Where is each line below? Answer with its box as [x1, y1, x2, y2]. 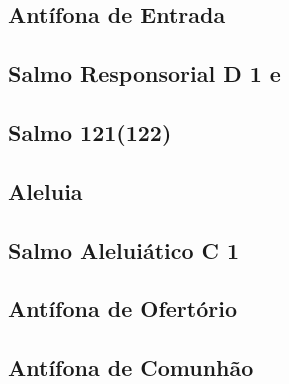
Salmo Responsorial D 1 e [8, 58, 281, 89]
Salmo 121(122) [8, 116, 172, 147]
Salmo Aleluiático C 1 [8, 234, 240, 265]
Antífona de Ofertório [8, 293, 237, 324]
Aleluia [8, 175, 83, 206]
